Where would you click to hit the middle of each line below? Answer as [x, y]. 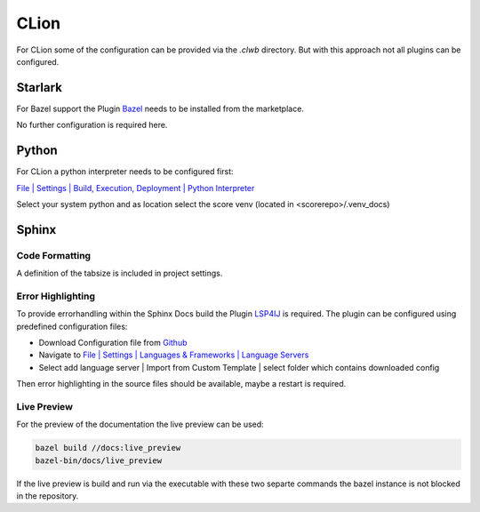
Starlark [39, 88]
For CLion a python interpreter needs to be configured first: [125, 172]
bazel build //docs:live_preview [108, 448]
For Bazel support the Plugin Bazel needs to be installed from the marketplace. [160, 108]
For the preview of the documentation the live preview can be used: [140, 424]
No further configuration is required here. [92, 125]
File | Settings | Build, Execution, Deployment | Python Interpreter [136, 188]
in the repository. [48, 496]
